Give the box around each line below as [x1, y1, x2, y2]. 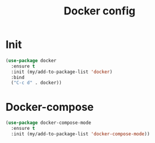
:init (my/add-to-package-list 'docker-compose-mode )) [11, 131, 150, 137]
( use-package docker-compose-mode [5, 120, 92, 126]
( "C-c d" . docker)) [11, 80, 62, 86]
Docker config [64, 4, 135, 18]
